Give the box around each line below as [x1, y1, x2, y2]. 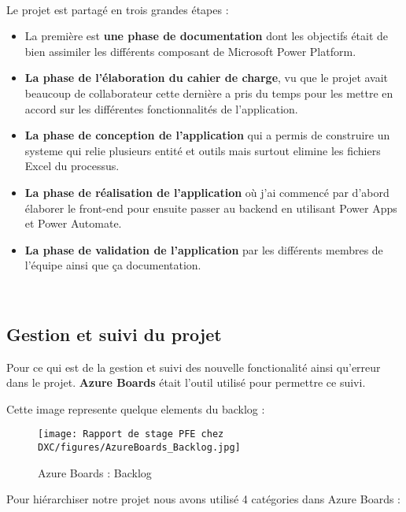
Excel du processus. [24, 158, 120, 174]
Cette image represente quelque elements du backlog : [6, 400, 265, 417]
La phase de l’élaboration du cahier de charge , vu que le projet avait [24, 69, 389, 86]
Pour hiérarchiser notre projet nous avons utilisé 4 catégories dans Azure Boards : [6, 491, 400, 507]
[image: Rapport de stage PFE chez [38, 429, 224, 440]
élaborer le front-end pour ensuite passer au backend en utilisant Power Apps [24, 199, 397, 216]
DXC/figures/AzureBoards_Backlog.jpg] [38, 442, 241, 454]
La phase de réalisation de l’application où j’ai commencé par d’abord [24, 184, 389, 200]
